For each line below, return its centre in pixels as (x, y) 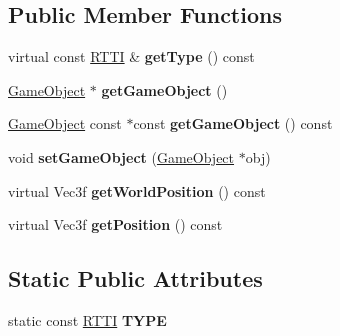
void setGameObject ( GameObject (121, 156)
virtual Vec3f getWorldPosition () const (137, 190)
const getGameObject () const (233, 123)
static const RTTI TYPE (87, 319)
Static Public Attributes (135, 278)
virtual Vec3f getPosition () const (115, 224)
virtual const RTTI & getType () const (131, 56)
